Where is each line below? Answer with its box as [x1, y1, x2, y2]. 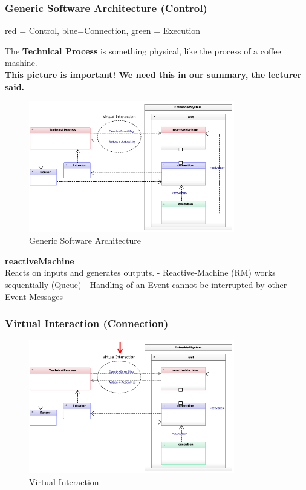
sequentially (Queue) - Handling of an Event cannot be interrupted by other [5, 278, 287, 290]
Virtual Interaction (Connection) [5, 316, 169, 331]
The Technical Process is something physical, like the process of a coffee [5, 44, 281, 57]
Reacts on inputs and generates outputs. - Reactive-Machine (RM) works [5, 266, 276, 279]
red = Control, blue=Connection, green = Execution [5, 24, 201, 37]
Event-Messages [5, 290, 63, 302]
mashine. [5, 56, 37, 69]
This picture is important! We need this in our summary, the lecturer [5, 68, 302, 80]
